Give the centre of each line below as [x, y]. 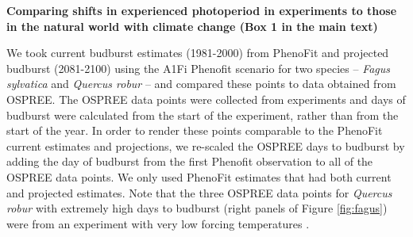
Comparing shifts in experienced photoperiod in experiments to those [202, 10]
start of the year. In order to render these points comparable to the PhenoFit [195, 130]
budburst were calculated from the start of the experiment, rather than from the [203, 115]
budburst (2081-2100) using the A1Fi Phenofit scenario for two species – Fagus [199, 68]
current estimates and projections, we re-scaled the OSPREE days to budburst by [206, 145]
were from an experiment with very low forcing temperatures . [158, 223]
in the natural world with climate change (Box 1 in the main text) [192, 26]
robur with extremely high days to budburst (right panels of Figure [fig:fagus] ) [197, 208]
